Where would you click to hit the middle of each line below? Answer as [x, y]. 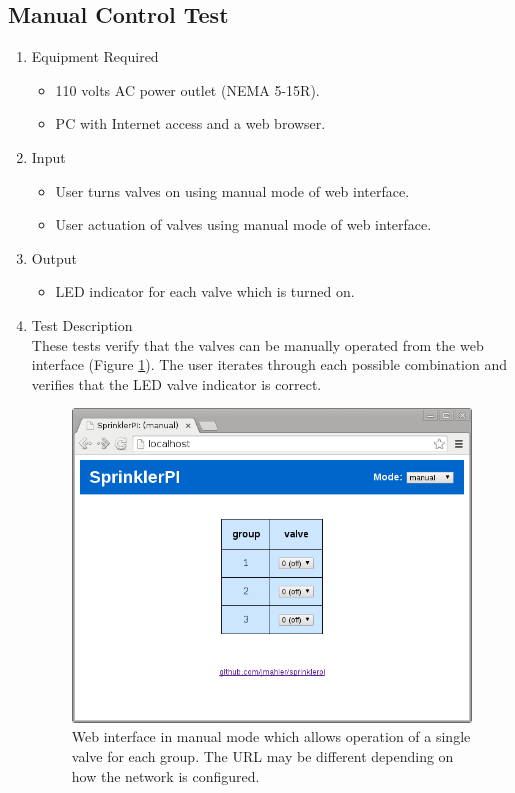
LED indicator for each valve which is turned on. [205, 291]
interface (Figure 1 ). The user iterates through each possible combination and [269, 364]
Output [54, 257]
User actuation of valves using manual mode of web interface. [243, 224]
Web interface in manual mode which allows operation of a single [271, 736]
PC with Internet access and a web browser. [190, 123]
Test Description [82, 324]
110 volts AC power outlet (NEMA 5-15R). [187, 89]
